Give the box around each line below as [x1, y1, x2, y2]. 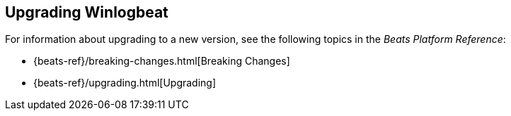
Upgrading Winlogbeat [5, 4, 168, 21]
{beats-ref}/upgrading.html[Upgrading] [33, 77, 217, 89]
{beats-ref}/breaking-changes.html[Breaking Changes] [33, 55, 290, 67]
